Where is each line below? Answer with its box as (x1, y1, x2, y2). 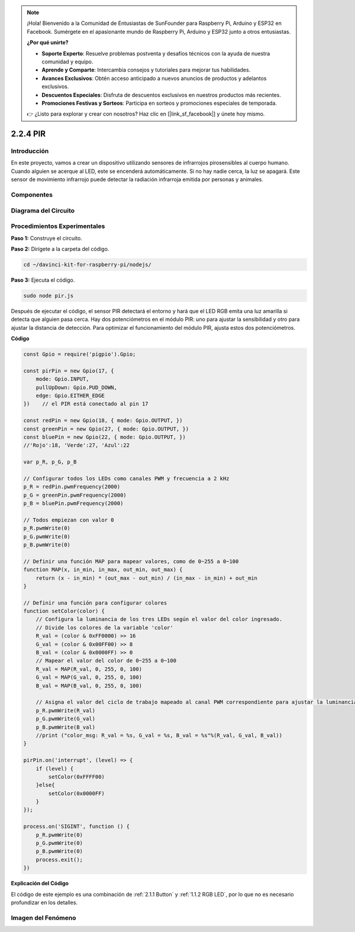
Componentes (11, 191, 53, 198)
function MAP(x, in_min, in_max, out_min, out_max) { (23, 566, 183, 573)
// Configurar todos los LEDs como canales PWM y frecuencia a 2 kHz (23, 475, 230, 482)
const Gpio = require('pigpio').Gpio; (23, 351, 136, 358)
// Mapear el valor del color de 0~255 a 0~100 (35, 657, 177, 664)
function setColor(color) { (23, 608, 105, 615)
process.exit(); (35, 856, 83, 863)
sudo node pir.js (23, 292, 74, 299)
